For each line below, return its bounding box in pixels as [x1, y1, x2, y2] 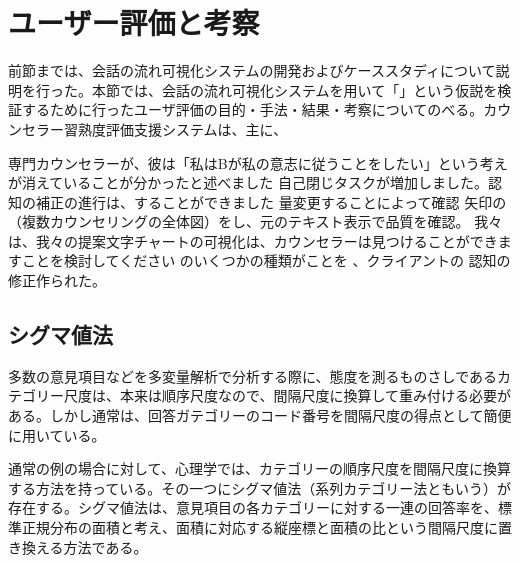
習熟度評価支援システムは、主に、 [63, 118, 288, 139]
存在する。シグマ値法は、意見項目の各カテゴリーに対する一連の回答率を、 [8, 497, 498, 518]
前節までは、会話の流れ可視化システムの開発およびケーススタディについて [8, 60, 496, 81]
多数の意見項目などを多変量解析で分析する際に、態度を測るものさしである [8, 365, 498, 386]
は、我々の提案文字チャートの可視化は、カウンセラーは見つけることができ [8, 230, 498, 251]
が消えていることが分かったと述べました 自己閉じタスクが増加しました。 [8, 172, 488, 193]
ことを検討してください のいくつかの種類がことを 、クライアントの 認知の [21, 250, 511, 271]
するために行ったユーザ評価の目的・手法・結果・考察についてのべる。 [21, 99, 484, 120]
